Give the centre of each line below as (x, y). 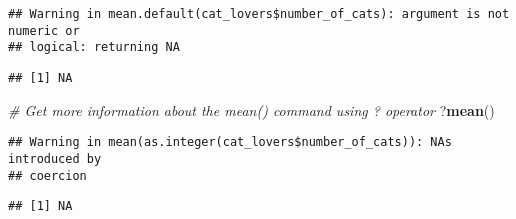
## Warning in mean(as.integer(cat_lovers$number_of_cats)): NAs (230, 142)
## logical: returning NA (94, 47)
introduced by (55, 158)
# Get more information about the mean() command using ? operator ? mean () (251, 109)
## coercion (47, 175)
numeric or (44, 30)
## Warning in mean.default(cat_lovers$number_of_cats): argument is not (259, 14)
